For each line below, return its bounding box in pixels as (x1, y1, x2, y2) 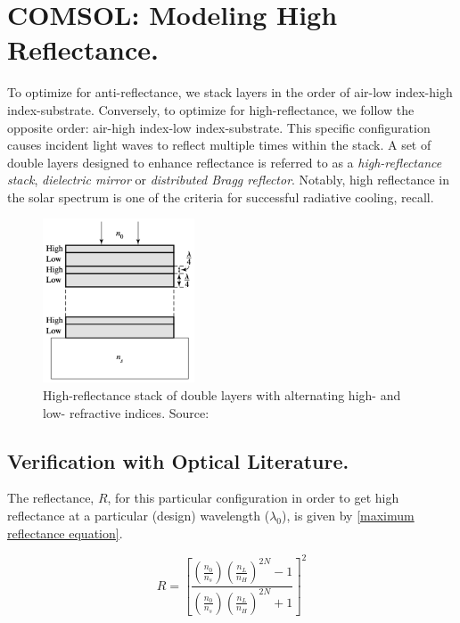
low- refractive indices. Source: (43, 403, 209, 422)
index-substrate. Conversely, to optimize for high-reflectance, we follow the (7, 100, 415, 119)
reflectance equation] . (7, 523, 123, 542)
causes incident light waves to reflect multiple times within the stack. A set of (7, 135, 431, 154)
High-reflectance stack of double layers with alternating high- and (43, 386, 401, 405)
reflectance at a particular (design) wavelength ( (7, 506, 270, 524)
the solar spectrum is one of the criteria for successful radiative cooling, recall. (7, 187, 434, 206)
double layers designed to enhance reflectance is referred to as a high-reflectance (7, 152, 442, 171)
